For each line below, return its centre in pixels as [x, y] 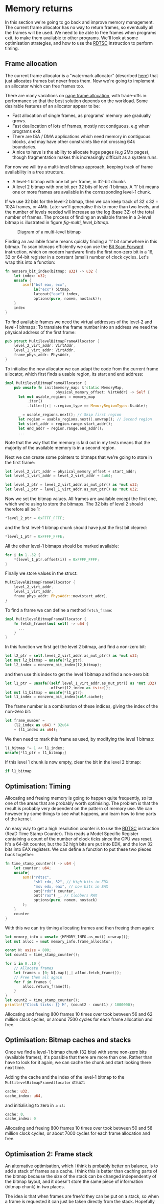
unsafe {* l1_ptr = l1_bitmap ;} [36, 753]
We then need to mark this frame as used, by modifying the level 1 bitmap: [80, 739]
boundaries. [24, 147]
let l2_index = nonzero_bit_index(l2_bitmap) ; [53, 665]
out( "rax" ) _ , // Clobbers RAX [65, 896]
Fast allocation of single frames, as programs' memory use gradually [81, 115]
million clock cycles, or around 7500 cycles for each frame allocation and [79, 1019]
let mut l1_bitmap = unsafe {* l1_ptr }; [45, 692]
